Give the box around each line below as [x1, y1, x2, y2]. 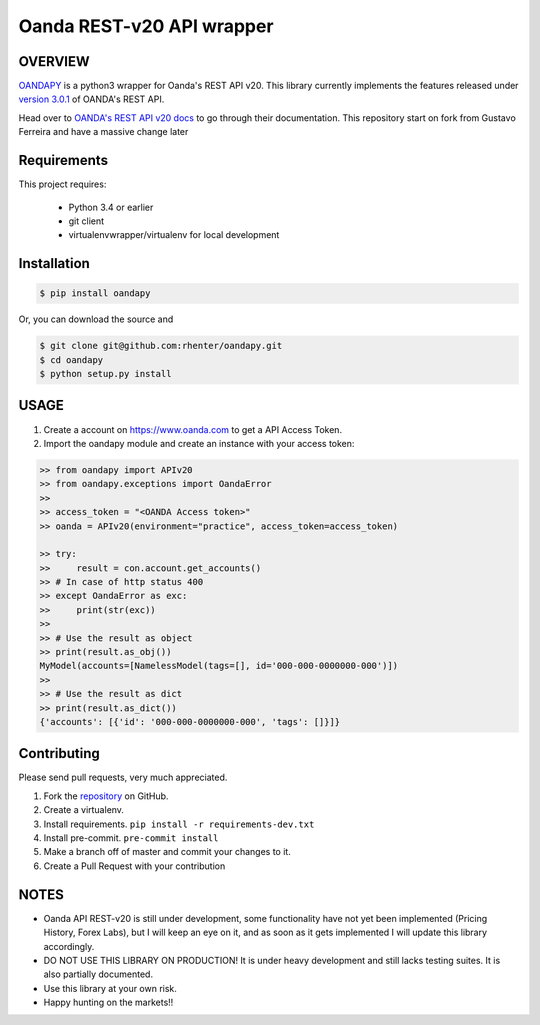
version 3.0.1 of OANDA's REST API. [18, 93, 165, 105]
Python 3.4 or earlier [68, 201, 154, 213]
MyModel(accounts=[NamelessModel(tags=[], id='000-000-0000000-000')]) [39, 660, 399, 672]
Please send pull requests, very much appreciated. [18, 771, 228, 784]
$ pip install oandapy [39, 288, 151, 299]
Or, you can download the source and [18, 313, 174, 325]
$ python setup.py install [39, 368, 172, 380]
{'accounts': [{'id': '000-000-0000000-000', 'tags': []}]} [39, 716, 341, 727]
